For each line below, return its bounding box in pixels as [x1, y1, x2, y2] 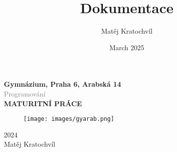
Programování [4, 88, 46, 98]
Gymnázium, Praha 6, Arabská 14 [4, 79, 121, 89]
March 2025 [109, 42, 144, 52]
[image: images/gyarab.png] [23, 115, 115, 123]
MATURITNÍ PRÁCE [4, 98, 82, 108]
